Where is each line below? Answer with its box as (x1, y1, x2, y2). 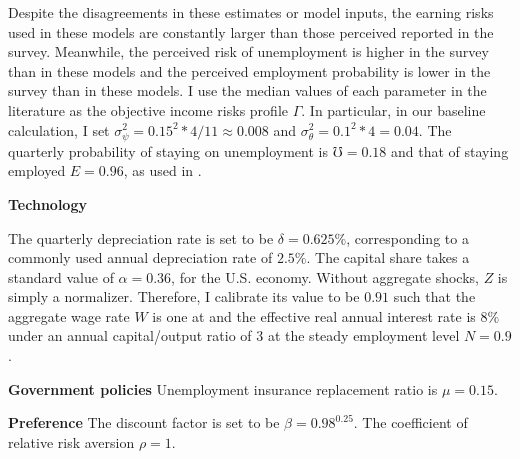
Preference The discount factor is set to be (8, 412, 280, 433)
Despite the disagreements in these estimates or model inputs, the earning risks (8, 2, 494, 22)
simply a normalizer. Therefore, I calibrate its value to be (8, 286, 360, 307)
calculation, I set (8, 119, 110, 140)
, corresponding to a (346, 227, 469, 248)
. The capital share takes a (306, 247, 470, 268)
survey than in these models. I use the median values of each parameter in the (8, 80, 487, 101)
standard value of (8, 266, 114, 287)
